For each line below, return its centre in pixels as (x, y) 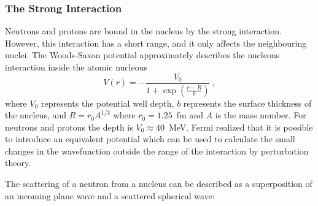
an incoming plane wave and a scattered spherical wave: (110, 195)
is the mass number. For (261, 115)
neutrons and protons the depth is (69, 127)
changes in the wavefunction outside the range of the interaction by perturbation (157, 151)
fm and (190, 115)
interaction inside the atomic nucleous (76, 67)
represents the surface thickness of (247, 103)
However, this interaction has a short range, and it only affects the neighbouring (156, 43)
